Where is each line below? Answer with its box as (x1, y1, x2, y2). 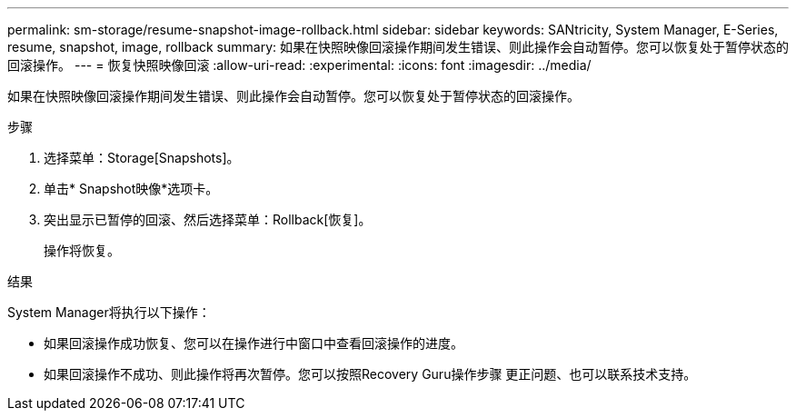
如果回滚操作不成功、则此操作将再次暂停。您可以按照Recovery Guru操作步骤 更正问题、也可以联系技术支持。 (44, 366, 697, 382)
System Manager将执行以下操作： (7, 304, 211, 320)
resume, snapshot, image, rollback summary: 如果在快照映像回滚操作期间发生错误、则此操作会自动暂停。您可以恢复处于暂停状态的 (7, 39, 789, 55)
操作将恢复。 (44, 243, 120, 258)
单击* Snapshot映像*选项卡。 (44, 181, 219, 196)
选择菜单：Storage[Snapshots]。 (44, 150, 240, 165)
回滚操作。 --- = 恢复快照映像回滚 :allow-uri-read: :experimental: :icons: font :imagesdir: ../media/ (7, 57, 592, 73)
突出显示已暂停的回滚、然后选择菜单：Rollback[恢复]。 (44, 212, 372, 227)
